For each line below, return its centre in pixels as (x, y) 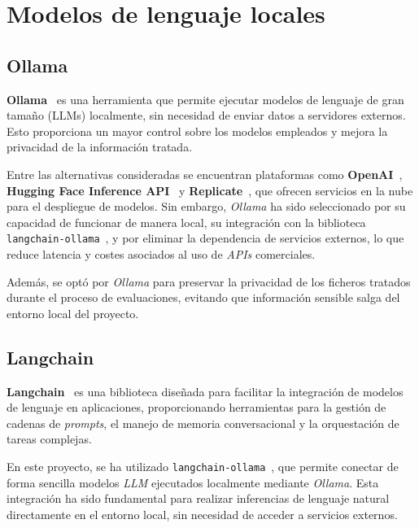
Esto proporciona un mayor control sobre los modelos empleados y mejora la (197, 131)
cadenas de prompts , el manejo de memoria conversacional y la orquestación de (203, 423)
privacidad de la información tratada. (100, 147)
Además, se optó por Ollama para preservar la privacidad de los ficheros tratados (209, 281)
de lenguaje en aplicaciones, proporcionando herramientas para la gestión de (196, 407)
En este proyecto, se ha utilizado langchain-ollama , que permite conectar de (203, 466)
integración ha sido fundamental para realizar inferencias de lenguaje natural (198, 498)
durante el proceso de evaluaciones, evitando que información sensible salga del (203, 297)
